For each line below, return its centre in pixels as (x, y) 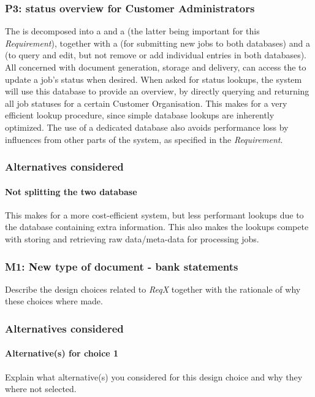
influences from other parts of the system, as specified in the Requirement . (144, 139)
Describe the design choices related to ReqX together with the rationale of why (153, 289)
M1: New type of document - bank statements (122, 266)
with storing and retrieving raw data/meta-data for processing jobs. (132, 238)
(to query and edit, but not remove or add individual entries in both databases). (156, 55)
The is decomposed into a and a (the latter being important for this (132, 31)
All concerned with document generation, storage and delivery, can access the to (156, 67)
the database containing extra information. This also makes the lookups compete (157, 227)
